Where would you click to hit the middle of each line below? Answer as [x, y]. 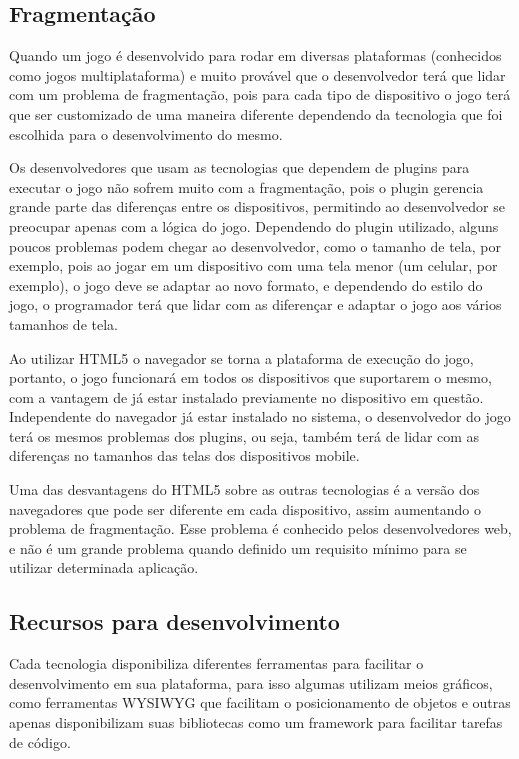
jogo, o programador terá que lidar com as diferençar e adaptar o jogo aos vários [255, 304]
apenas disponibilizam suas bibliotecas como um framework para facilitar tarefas [256, 722]
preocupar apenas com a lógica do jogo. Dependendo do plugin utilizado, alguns [254, 225]
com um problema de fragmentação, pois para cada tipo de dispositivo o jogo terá [260, 94]
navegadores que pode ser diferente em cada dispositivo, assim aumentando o [245, 508]
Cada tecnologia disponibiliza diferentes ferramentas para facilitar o [216, 663]
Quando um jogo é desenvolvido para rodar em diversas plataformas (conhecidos [255, 55]
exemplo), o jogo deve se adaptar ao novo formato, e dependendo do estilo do [246, 284]
